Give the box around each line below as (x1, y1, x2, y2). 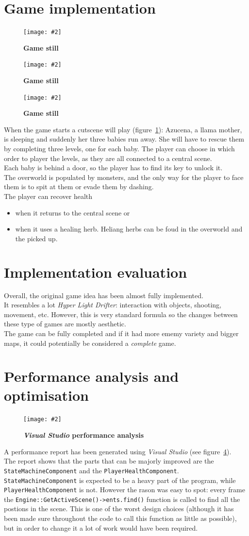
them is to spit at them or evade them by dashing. (4, 181, 154, 192)
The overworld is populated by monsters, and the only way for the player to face (4, 172, 244, 182)
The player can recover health (4, 191, 93, 201)
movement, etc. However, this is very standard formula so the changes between (4, 309, 238, 319)
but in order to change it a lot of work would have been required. (4, 522, 198, 533)
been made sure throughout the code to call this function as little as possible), (4, 513, 237, 523)
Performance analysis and (4, 366, 179, 386)
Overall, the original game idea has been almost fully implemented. (4, 290, 203, 300)
